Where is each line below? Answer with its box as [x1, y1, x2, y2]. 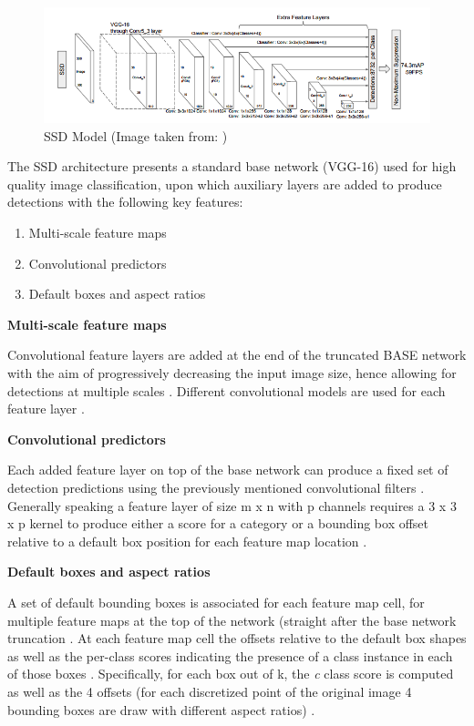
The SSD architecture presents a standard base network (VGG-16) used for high [7, 157, 457, 176]
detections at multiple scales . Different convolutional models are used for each [7, 381, 446, 400]
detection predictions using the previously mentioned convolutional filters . [7, 477, 425, 496]
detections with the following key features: [7, 192, 243, 211]
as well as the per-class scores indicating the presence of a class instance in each [7, 646, 453, 665]
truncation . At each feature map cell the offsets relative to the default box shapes [7, 629, 467, 648]
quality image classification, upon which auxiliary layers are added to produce [7, 174, 442, 193]
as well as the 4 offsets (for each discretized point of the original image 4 [7, 681, 412, 700]
